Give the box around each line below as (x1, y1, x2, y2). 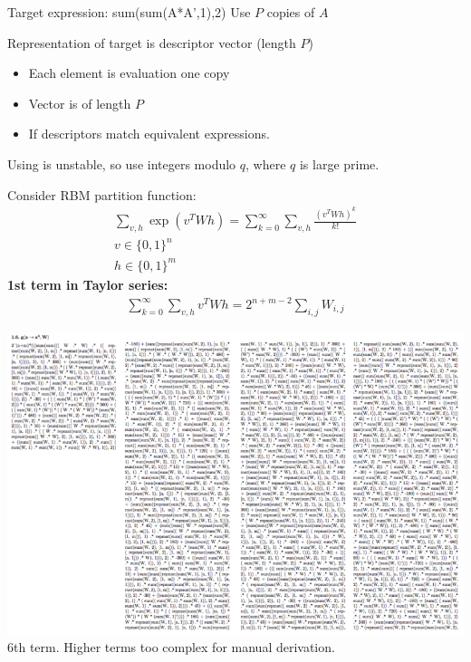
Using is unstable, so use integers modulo (7, 154, 236, 173)
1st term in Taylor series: (7, 274, 168, 293)
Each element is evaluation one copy (28, 63, 230, 82)
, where (245, 154, 286, 173)
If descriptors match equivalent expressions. (28, 124, 270, 143)
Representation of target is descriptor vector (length (7, 33, 296, 52)
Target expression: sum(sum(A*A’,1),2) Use (7, 3, 251, 21)
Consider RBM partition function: (7, 185, 197, 204)
